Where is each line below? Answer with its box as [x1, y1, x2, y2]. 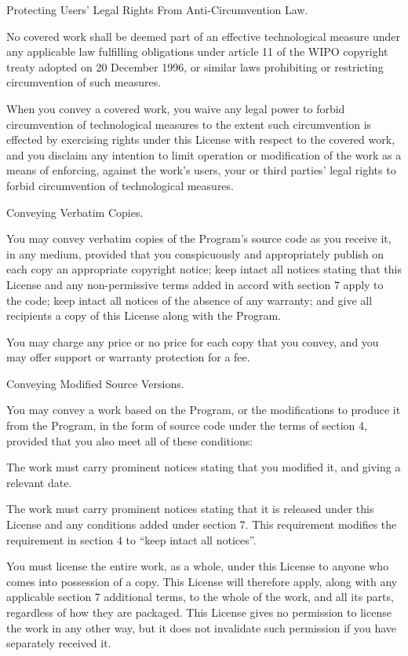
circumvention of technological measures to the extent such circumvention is [6, 115, 372, 132]
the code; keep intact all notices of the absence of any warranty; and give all [6, 291, 373, 308]
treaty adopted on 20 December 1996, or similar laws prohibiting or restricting [6, 58, 384, 75]
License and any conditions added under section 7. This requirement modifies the [6, 516, 397, 533]
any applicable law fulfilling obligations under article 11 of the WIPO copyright [6, 43, 388, 60]
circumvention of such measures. [6, 74, 162, 90]
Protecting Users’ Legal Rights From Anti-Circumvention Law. [6, 2, 308, 17]
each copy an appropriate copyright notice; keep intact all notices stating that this [6, 261, 402, 277]
